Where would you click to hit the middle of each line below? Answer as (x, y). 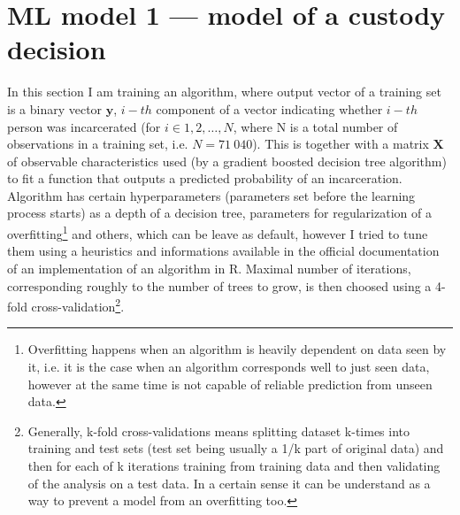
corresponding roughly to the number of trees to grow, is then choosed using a (219, 285)
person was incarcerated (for (84, 126)
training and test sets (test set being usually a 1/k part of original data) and (236, 448)
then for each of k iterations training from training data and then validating (234, 465)
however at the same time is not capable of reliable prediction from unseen (230, 384)
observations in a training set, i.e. (98, 144)
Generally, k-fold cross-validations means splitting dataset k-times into (219, 430)
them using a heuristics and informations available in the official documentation (223, 251)
